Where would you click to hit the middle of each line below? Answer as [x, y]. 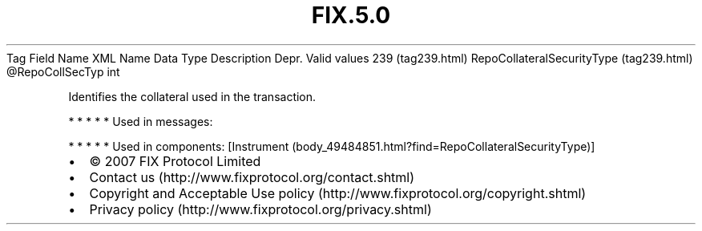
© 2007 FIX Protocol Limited [175, 161]
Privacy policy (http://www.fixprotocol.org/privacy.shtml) [260, 209]
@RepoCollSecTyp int [63, 71]
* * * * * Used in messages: [141, 121]
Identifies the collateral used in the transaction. [192, 96]
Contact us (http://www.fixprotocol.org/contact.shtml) [252, 177]
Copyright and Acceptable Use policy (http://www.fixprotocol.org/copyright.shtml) [338, 193]
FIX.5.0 [351, 15]
